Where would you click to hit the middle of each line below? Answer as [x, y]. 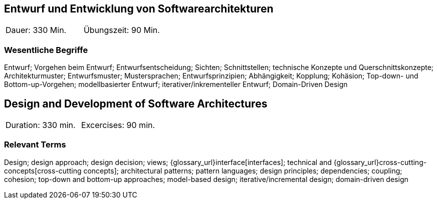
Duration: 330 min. [41, 125]
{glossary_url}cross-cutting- [380, 162]
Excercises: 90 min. [118, 125]
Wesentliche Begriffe [46, 50]
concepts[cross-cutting [43, 170]
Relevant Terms [35, 145]
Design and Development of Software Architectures [136, 103]
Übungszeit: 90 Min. [122, 30]
